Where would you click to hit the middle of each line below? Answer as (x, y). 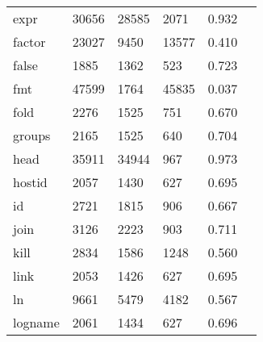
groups (32, 135)
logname (36, 322)
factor (29, 42)
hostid (30, 182)
